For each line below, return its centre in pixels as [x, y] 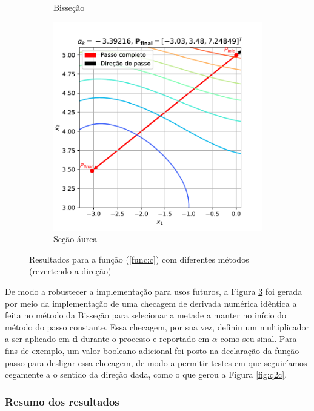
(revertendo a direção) [70, 271]
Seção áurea [75, 239]
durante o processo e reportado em [145, 339]
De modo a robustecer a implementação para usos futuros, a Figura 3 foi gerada [154, 291]
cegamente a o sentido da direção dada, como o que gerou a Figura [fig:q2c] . [146, 374]
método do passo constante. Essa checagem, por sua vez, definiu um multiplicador [157, 327]
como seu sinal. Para [259, 339]
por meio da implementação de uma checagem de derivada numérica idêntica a [151, 303]
